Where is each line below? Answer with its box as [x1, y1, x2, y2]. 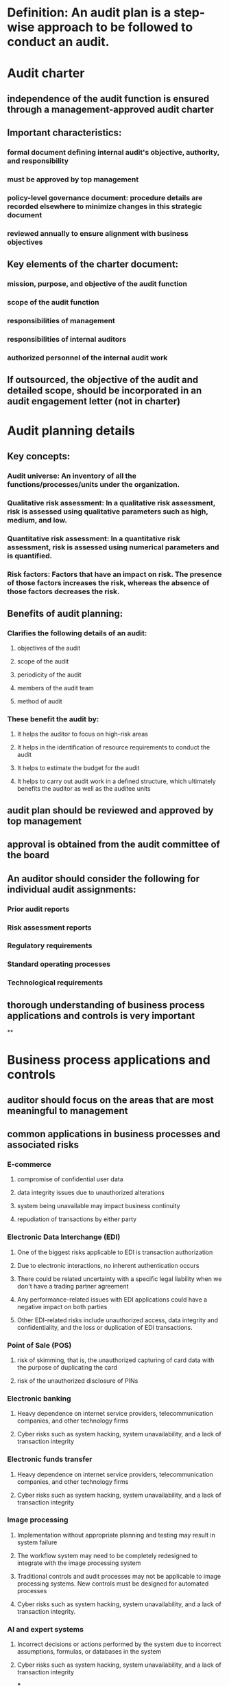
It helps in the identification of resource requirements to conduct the [16, 743, 210, 752]
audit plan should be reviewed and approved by [7, 804, 214, 816]
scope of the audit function [7, 298, 99, 307]
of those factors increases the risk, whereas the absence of [7, 578, 210, 587]
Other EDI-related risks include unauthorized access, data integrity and [16, 1315, 218, 1324]
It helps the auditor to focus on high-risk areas [16, 730, 149, 738]
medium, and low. [7, 515, 67, 525]
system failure [16, 1538, 58, 1546]
